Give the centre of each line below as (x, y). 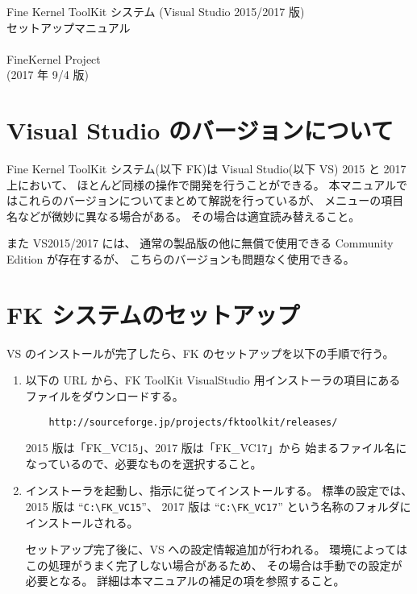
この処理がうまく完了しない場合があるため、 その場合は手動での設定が (214, 565)
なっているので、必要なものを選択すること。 (144, 463)
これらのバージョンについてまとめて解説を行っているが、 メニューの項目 (211, 200)
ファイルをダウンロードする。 (104, 395)
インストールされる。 (82, 522)
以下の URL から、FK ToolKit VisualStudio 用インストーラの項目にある (213, 380)
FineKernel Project (54, 58)
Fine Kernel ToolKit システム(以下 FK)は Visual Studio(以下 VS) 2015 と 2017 (206, 169)
